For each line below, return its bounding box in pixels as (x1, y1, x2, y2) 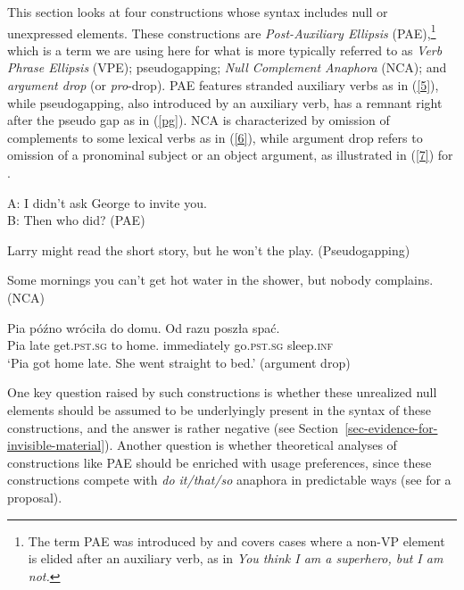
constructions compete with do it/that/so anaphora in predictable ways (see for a (7, 470, 452, 489)
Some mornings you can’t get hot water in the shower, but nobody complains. (7, 270, 434, 289)
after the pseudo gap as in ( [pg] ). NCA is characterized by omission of (7, 111, 390, 129)
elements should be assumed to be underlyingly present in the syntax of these (7, 400, 432, 419)
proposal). (7, 487, 62, 506)
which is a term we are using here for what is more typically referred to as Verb (7, 40, 443, 59)
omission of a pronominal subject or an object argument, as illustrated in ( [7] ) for (7, 145, 453, 164)
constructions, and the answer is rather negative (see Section (7, 418, 339, 436)
